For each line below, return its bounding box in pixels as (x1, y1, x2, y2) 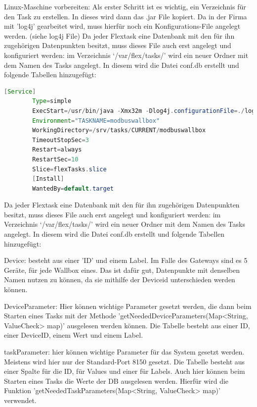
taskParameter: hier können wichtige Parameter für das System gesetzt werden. (4, 347, 245, 356)
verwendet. (4, 395, 37, 405)
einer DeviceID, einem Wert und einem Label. (4, 330, 143, 340)
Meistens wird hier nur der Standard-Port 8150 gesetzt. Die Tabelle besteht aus (4, 356, 245, 366)
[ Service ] (4, 88, 36, 95)
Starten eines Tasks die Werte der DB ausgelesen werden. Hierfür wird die (4, 375, 229, 386)
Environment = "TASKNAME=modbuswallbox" (32, 117, 160, 124)
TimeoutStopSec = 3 (32, 136, 89, 144)
